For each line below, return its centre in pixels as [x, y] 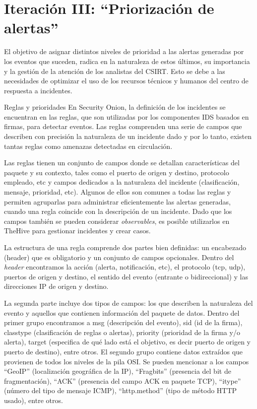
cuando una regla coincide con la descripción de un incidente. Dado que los [118, 211]
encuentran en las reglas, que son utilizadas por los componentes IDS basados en [127, 116]
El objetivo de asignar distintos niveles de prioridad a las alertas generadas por [124, 51]
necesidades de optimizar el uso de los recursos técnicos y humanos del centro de [126, 81]
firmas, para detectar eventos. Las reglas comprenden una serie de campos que [123, 126]
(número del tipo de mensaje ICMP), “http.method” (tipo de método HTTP [121, 390]
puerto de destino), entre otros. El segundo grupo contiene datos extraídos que [124, 351]
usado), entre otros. [33, 400]
